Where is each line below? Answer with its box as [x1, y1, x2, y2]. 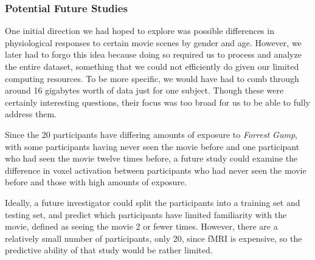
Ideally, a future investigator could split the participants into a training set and [5, 196, 300, 208]
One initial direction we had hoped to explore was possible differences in [5, 24, 274, 37]
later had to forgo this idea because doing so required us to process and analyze [5, 48, 302, 61]
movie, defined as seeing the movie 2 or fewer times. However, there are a [5, 220, 278, 233]
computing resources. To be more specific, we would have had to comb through [5, 72, 299, 84]
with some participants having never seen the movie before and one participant [5, 140, 300, 152]
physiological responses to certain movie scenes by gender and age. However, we [5, 36, 302, 49]
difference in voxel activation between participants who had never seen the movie [5, 163, 306, 176]
